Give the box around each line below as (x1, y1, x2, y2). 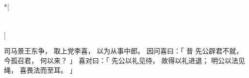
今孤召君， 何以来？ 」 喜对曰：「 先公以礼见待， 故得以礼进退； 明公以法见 (4, 55, 245, 65)
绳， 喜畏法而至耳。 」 (4, 65, 77, 75)
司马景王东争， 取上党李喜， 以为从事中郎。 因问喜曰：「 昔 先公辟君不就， (4, 46, 243, 56)
